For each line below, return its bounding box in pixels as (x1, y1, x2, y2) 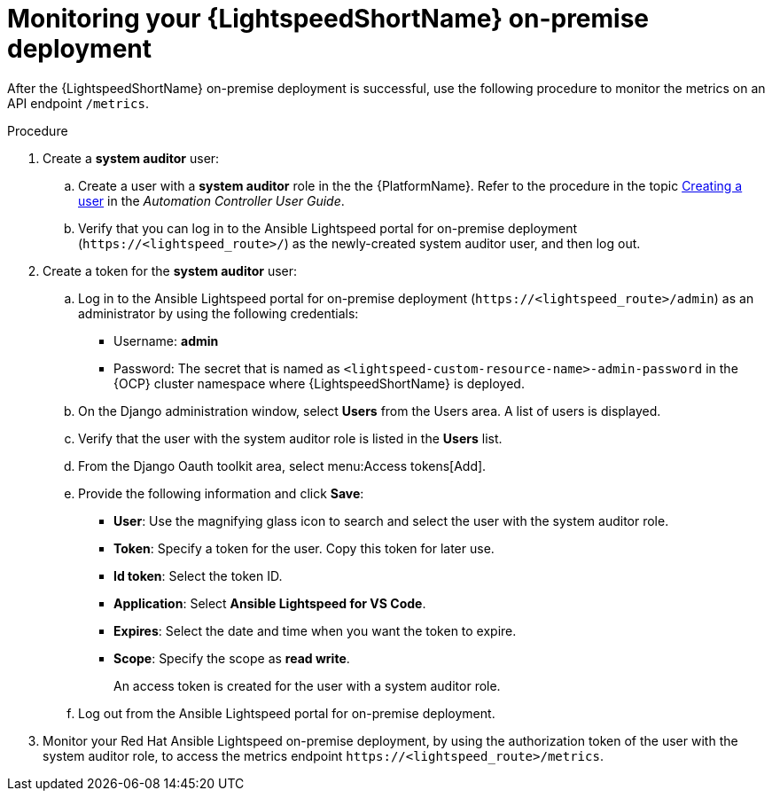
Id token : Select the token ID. (113, 567, 283, 583)
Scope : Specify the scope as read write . (113, 650, 350, 666)
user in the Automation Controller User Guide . (78, 192, 345, 208)
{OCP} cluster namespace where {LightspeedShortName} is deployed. (113, 375, 525, 391)
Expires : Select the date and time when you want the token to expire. (113, 622, 517, 638)
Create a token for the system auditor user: (43, 262, 298, 278)
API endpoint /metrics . (7, 95, 149, 111)
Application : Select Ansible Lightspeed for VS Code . (113, 595, 426, 611)
